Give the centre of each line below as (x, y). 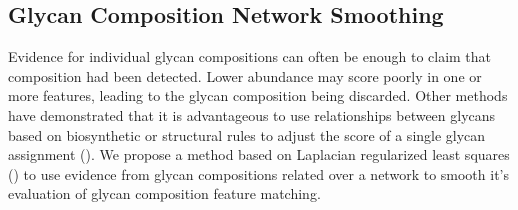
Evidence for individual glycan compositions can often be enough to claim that (250, 56)
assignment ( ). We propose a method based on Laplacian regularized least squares (259, 154)
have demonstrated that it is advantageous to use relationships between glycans (252, 114)
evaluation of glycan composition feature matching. (164, 193)
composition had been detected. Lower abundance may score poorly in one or (245, 75)
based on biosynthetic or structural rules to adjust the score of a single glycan (247, 134)
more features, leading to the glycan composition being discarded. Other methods (258, 95)
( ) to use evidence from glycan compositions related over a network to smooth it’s (258, 173)
